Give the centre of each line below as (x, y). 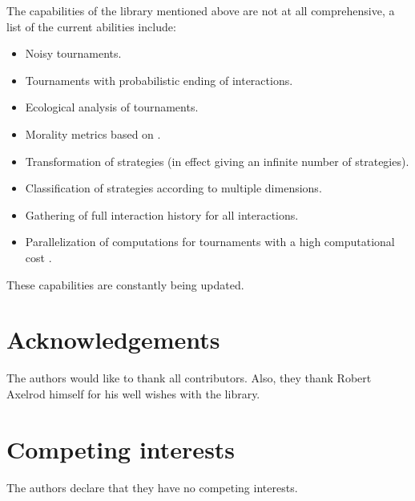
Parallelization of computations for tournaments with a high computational (210, 242)
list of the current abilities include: (91, 26)
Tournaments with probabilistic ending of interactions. (159, 80)
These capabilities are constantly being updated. (125, 284)
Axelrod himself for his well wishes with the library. (133, 393)
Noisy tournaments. (73, 53)
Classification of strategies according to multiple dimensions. (173, 188)
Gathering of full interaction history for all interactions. (162, 214)
